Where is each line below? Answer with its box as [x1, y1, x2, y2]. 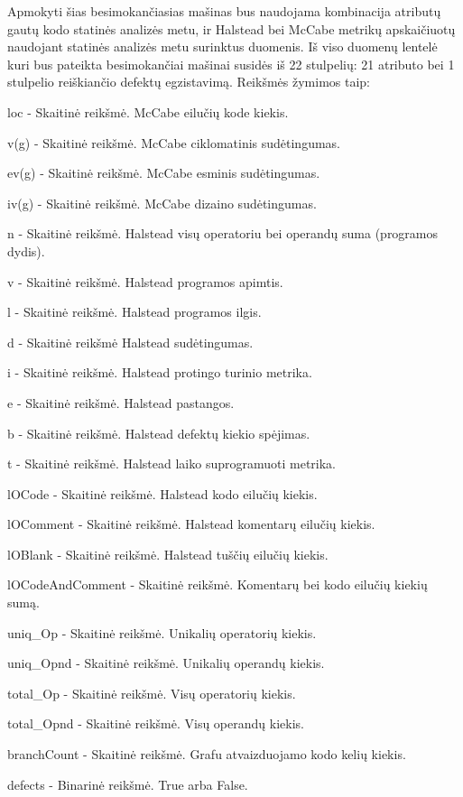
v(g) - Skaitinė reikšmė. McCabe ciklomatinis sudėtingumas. [7, 133, 341, 152]
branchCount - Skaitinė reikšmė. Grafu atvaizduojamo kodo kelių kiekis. [7, 745, 406, 764]
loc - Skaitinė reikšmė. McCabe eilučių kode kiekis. [7, 102, 289, 121]
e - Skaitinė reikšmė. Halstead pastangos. [7, 393, 235, 412]
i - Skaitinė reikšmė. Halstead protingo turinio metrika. [7, 363, 312, 382]
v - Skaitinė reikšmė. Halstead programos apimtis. [7, 272, 283, 291]
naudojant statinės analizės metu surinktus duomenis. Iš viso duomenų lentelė [7, 37, 438, 56]
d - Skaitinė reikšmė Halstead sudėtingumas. [7, 332, 254, 351]
